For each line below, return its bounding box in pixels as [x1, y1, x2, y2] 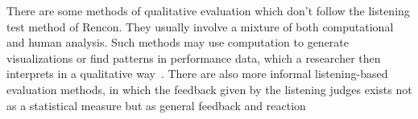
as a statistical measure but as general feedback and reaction [6, 96, 306, 113]
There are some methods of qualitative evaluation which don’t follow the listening [6, 2, 410, 18]
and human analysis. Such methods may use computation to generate [6, 34, 350, 51]
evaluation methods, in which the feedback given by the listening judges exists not [6, 80, 412, 97]
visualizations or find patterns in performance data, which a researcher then [6, 49, 381, 66]
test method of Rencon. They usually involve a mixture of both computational [6, 18, 394, 35]
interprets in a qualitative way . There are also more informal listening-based [6, 65, 388, 82]
